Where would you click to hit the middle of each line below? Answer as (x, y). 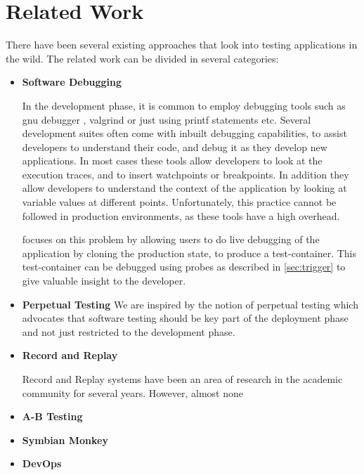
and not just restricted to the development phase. (129, 331)
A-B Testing (52, 416)
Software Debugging (72, 82)
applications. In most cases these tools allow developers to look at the (172, 161)
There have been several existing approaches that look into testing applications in (182, 45)
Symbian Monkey (65, 440)
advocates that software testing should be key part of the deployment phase (185, 318)
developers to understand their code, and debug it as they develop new (175, 147)
